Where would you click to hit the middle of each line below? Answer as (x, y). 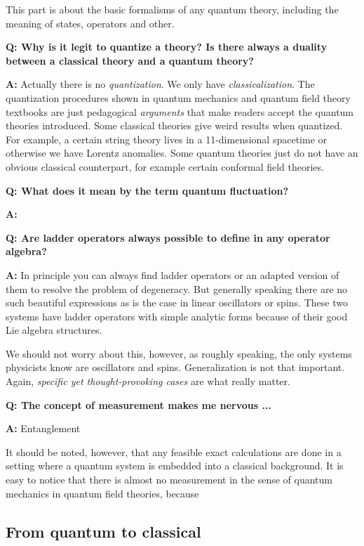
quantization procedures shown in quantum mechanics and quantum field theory (178, 97)
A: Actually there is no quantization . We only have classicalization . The (160, 84)
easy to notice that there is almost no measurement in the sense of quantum (169, 480)
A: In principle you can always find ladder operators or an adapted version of (173, 274)
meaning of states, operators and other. (90, 23)
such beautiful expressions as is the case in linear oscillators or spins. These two (177, 303)
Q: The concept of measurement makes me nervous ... (139, 404)
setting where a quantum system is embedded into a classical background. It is (175, 466)
